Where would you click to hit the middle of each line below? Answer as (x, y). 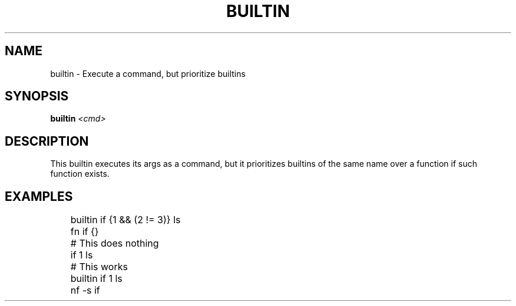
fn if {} (85, 232)
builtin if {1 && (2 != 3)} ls (125, 220)
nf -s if (85, 290)
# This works (99, 267)
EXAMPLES (39, 196)
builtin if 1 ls (96, 279)
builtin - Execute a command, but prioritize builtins (148, 73)
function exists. (80, 174)
